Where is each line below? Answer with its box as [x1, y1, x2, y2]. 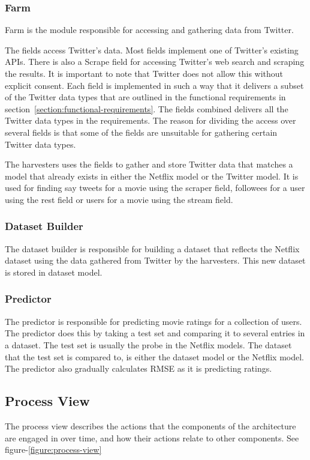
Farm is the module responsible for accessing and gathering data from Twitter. [5, 23, 294, 36]
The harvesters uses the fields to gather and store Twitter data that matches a [5, 158, 293, 171]
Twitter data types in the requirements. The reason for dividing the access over [5, 114, 296, 127]
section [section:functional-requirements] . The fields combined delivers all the [5, 102, 288, 115]
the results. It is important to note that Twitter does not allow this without [5, 67, 284, 79]
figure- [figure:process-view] [5, 443, 102, 456]
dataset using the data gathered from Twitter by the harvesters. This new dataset [5, 254, 306, 267]
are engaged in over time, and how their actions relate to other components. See [5, 431, 299, 444]
